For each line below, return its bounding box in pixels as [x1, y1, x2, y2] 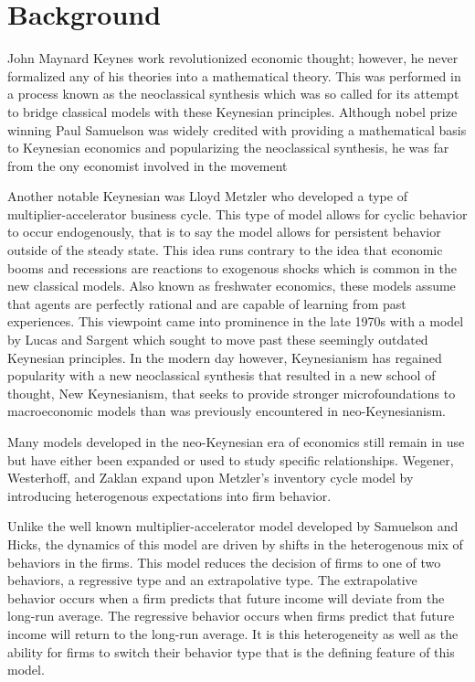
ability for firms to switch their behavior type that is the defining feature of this [7, 642, 455, 661]
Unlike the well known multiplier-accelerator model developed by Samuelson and [7, 517, 459, 536]
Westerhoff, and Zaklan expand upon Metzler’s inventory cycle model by [7, 468, 414, 487]
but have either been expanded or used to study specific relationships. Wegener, [7, 450, 454, 469]
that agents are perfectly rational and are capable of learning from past [7, 293, 406, 313]
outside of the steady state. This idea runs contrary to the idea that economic [7, 240, 443, 260]
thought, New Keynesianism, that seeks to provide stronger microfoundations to [7, 383, 456, 402]
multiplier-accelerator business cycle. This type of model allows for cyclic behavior [7, 204, 468, 223]
